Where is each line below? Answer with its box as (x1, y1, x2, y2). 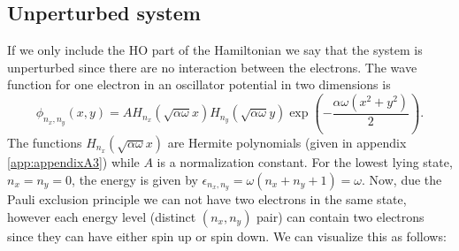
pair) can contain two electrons (256, 207, 425, 225)
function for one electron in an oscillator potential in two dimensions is (7, 75, 391, 94)
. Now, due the (362, 170, 442, 188)
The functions (7, 133, 82, 151)
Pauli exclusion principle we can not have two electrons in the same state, (7, 190, 407, 209)
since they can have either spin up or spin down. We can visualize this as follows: (7, 226, 447, 245)
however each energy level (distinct (7, 207, 196, 225)
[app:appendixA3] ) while (7, 152, 140, 171)
